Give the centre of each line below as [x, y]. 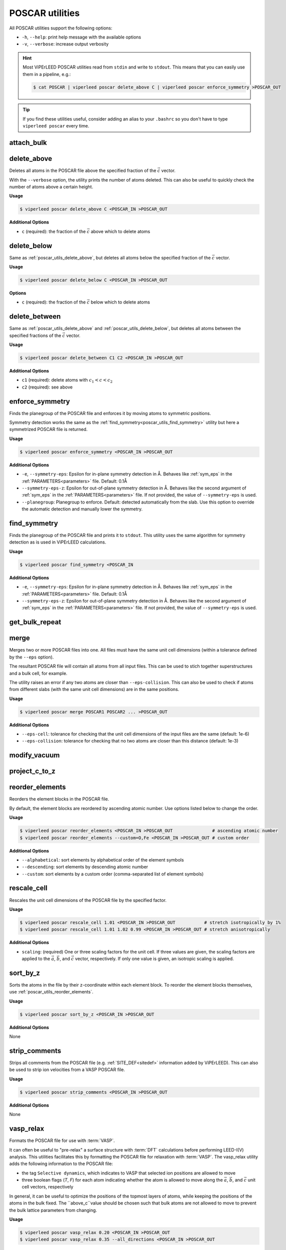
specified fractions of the [35, 335]
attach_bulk [28, 143]
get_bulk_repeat [35, 622]
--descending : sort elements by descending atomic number [85, 867]
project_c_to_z [32, 771]
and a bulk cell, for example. [38, 673]
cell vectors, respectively [47, 1187]
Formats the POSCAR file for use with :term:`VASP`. [62, 1140]
